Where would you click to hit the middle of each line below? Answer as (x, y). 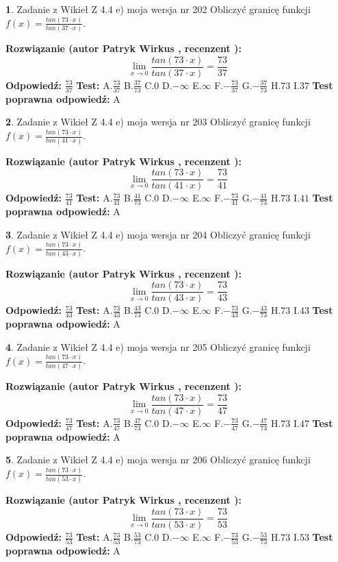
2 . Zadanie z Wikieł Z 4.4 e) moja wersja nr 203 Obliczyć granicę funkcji (158, 122)
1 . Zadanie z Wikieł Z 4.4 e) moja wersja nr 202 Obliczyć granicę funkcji (158, 9)
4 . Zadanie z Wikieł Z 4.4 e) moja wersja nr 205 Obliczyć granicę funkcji (158, 346)
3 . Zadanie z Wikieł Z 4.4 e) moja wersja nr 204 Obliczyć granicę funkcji (158, 234)
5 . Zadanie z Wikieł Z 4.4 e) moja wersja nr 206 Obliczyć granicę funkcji (158, 460)
